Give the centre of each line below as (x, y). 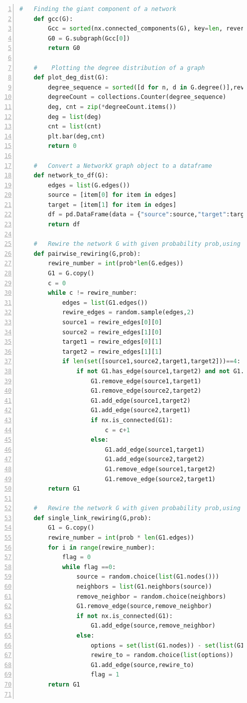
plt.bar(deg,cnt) (76, 136)
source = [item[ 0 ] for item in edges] (112, 195)
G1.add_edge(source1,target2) (141, 400)
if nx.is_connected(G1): (132, 420)
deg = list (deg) (75, 117)
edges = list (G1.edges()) (105, 303)
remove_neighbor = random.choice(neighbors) (151, 596)
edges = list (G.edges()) (89, 185)
